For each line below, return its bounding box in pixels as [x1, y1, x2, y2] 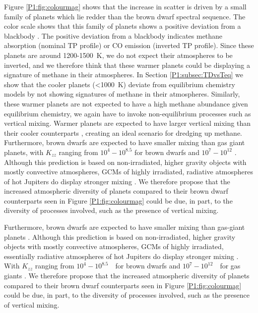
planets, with [4, 147, 44, 157]
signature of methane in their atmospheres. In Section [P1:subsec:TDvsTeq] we [4, 69, 244, 80]
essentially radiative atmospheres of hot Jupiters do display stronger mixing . [4, 251, 239, 261]
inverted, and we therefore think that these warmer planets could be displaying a [4, 59, 250, 70]
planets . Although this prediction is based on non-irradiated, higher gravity [4, 231, 236, 242]
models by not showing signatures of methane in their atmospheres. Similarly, [4, 89, 240, 99]
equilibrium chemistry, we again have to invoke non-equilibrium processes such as [4, 108, 251, 118]
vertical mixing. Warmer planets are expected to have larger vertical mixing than [4, 118, 251, 128]
